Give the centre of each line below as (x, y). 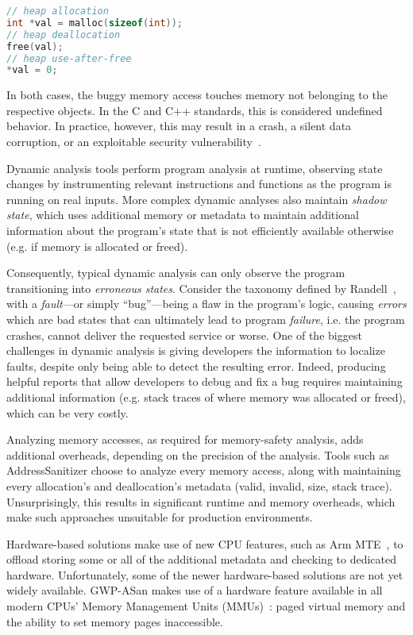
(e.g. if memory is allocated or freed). (97, 246)
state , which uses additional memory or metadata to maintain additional (183, 215)
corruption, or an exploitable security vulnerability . (134, 142)
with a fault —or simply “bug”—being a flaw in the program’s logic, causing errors (206, 304)
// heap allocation (58, 11)
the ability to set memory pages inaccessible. (115, 621)
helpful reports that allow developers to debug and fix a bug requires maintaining (205, 381)
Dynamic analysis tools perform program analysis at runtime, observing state (195, 168)
